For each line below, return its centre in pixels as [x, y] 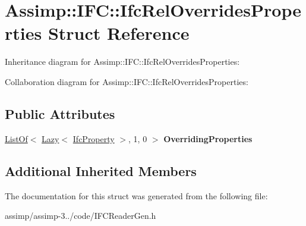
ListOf [16, 138]
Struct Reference [119, 33]
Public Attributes [60, 113]
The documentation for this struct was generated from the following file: [136, 195]
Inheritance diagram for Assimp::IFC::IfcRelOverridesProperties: [122, 62]
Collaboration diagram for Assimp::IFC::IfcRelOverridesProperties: [127, 81]
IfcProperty [94, 138]
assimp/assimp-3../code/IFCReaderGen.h [81, 216]
